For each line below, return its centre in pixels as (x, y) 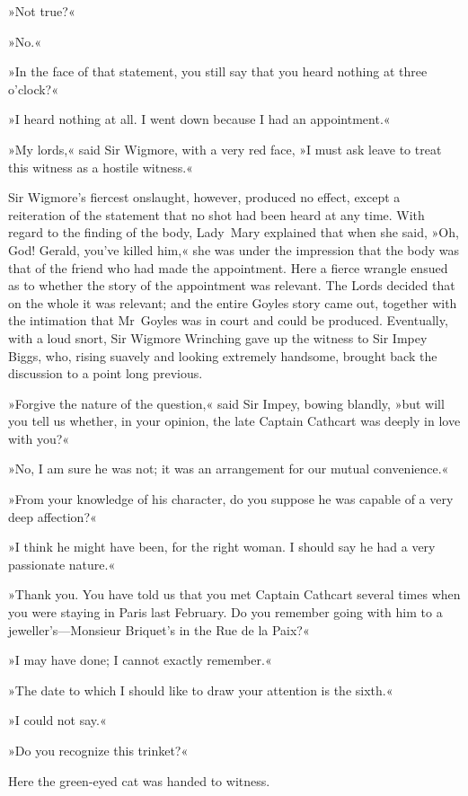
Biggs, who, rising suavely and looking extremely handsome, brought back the (223, 355)
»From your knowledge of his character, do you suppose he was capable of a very (231, 499)
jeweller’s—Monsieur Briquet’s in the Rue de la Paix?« (159, 629)
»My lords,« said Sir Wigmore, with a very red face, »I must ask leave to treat (225, 149)
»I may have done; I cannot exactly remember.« (140, 660)
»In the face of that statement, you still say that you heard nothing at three (218, 71)
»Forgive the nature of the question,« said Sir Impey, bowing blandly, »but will (226, 403)
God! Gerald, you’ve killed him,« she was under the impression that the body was (234, 249)
